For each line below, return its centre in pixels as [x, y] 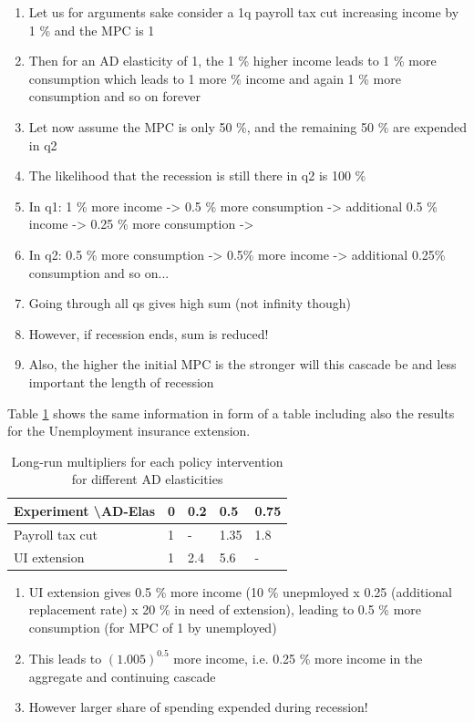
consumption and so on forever [114, 96]
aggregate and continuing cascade [122, 676]
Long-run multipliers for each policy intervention [147, 461]
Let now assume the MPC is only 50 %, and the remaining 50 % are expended [247, 126]
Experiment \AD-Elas [85, 510]
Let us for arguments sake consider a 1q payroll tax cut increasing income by [244, 12]
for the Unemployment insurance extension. [129, 431]
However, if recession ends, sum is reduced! [149, 333]
